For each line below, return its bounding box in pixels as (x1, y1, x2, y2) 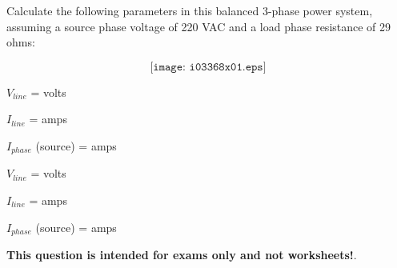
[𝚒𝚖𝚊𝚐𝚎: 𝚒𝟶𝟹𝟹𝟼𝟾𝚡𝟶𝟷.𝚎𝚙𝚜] (150, 61, 267, 73)
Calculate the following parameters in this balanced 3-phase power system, (6, 2, 373, 18)
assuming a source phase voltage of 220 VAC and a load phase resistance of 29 (6, 18, 391, 34)
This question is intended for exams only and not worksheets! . (6, 246, 357, 263)
